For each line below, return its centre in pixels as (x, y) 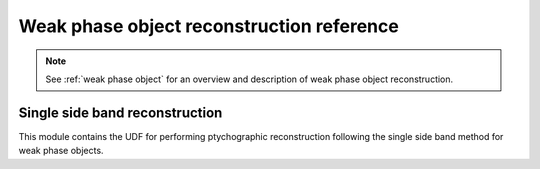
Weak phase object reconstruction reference (208, 26)
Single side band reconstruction (120, 112)
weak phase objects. (61, 151)
